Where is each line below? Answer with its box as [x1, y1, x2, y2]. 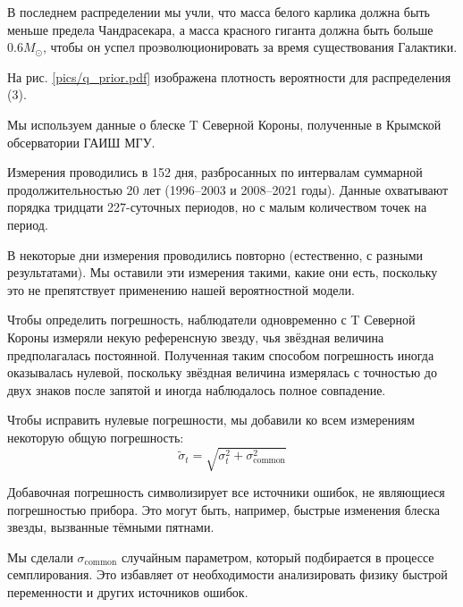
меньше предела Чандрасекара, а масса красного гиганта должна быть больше [7, 20, 434, 38]
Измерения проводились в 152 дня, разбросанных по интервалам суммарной [7, 163, 423, 181]
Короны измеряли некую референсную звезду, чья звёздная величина [7, 327, 384, 346]
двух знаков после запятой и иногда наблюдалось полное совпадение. [7, 380, 386, 399]
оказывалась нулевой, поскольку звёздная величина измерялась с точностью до [7, 363, 437, 382]
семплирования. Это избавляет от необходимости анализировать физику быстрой [7, 565, 448, 584]
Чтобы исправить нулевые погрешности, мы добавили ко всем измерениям [7, 410, 415, 429]
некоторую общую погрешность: [7, 427, 184, 446]
